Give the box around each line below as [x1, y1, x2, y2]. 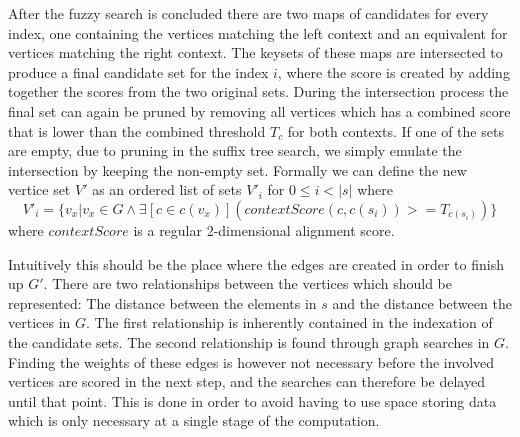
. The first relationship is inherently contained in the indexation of [86, 312, 493, 333]
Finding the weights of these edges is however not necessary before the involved [8, 351, 495, 372]
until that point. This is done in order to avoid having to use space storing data [8, 390, 497, 411]
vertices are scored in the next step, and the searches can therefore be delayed [8, 371, 485, 392]
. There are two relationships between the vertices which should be [43, 273, 452, 294]
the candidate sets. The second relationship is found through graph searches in [8, 331, 490, 352]
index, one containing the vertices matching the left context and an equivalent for [8, 22, 508, 43]
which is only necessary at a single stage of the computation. [8, 410, 380, 431]
